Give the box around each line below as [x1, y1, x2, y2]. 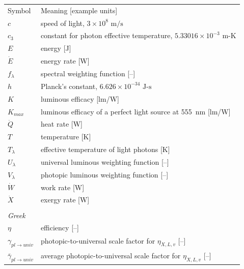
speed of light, [40, 17, 85, 28]
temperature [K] [40, 131, 91, 142]
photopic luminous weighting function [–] [40, 169, 169, 180]
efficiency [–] [40, 222, 79, 233]
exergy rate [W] [40, 194, 90, 205]
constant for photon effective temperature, [40, 30, 173, 41]
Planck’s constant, [40, 80, 98, 91]
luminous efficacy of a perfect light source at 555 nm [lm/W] [40, 106, 231, 116]
